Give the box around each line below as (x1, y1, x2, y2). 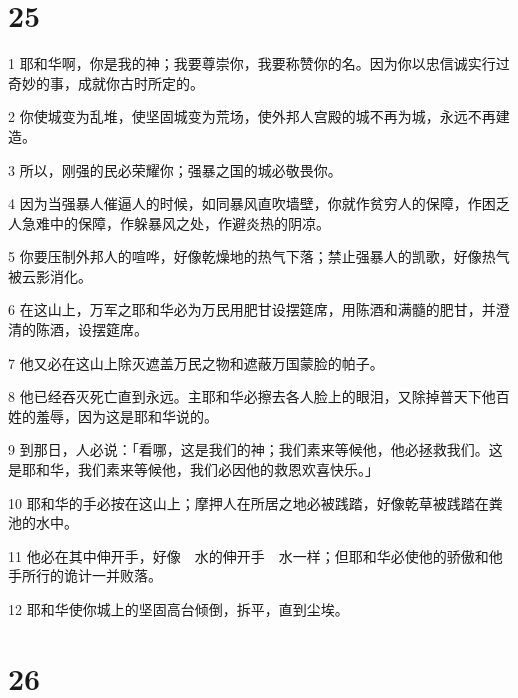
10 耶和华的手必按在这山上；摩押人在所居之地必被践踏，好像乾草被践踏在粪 (8, 492, 503, 513)
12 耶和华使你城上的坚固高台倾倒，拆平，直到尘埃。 (8, 599, 349, 619)
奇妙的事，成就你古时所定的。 (8, 72, 204, 93)
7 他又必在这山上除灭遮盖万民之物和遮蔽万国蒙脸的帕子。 (8, 352, 384, 373)
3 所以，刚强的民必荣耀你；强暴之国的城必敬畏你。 (8, 159, 342, 180)
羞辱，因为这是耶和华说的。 (35, 405, 218, 426)
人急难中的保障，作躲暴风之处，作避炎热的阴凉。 (8, 212, 330, 233)
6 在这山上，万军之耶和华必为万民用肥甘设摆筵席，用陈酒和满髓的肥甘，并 (8, 299, 496, 320)
